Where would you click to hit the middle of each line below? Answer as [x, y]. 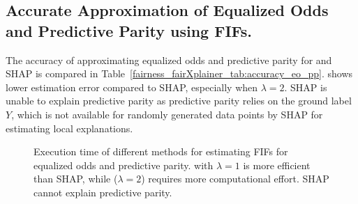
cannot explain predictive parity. [103, 192]
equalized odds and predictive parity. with [124, 165]
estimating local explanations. [69, 128]
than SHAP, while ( [76, 179]
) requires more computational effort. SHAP [235, 179]
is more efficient [277, 165]
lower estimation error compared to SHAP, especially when [132, 87]
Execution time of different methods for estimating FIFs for [161, 151]
